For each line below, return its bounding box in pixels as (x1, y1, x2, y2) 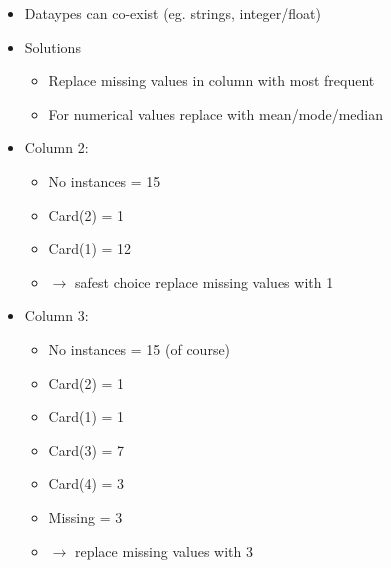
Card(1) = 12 (48, 238, 132, 259)
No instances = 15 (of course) (48, 338, 231, 359)
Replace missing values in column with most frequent (48, 70, 375, 91)
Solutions (24, 36, 81, 57)
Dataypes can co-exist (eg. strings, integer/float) (24, 3, 321, 23)
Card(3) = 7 (48, 439, 125, 460)
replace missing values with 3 (74, 540, 253, 561)
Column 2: (24, 137, 89, 158)
